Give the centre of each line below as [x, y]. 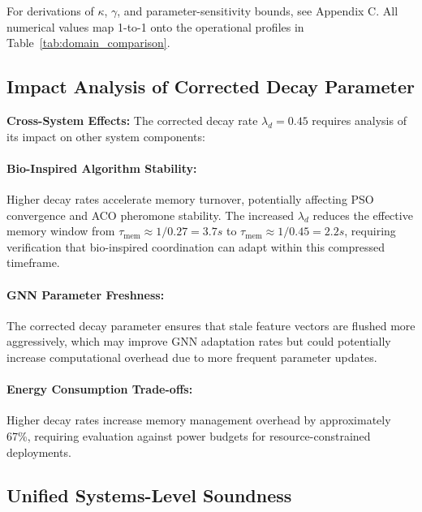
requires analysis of [359, 120]
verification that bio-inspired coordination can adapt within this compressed [196, 246]
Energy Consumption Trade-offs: [100, 389]
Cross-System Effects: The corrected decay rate [132, 120]
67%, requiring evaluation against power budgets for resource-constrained [189, 435]
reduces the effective [363, 215]
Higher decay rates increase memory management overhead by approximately [199, 420]
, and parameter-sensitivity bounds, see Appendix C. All [258, 11]
